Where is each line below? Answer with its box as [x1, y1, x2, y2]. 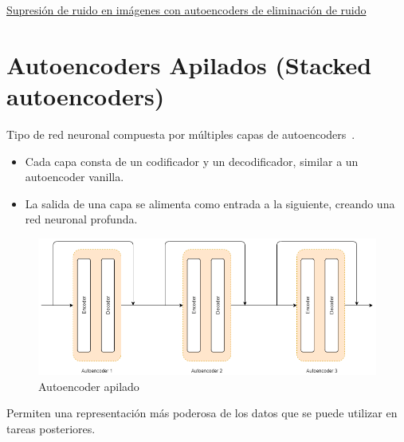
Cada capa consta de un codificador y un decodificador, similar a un [25, 152, 359, 169]
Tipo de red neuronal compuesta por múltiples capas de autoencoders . [6, 125, 355, 142]
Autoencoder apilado [38, 377, 139, 394]
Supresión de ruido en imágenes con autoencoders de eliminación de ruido [6, 2, 367, 18]
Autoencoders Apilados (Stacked [6, 48, 372, 81]
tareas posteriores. [6, 420, 96, 437]
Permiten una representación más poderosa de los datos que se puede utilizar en [6, 405, 398, 421]
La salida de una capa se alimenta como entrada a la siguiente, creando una [25, 195, 395, 211]
